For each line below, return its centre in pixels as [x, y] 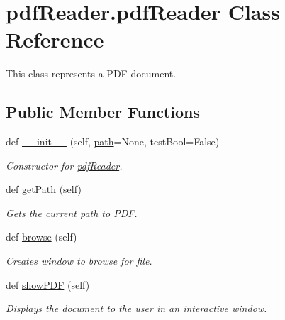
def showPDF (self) [48, 284]
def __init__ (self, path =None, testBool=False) [113, 142]
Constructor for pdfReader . [64, 165]
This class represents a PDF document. [91, 73]
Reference [55, 39]
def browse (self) [41, 237]
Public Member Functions [103, 112]
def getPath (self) [44, 189]
